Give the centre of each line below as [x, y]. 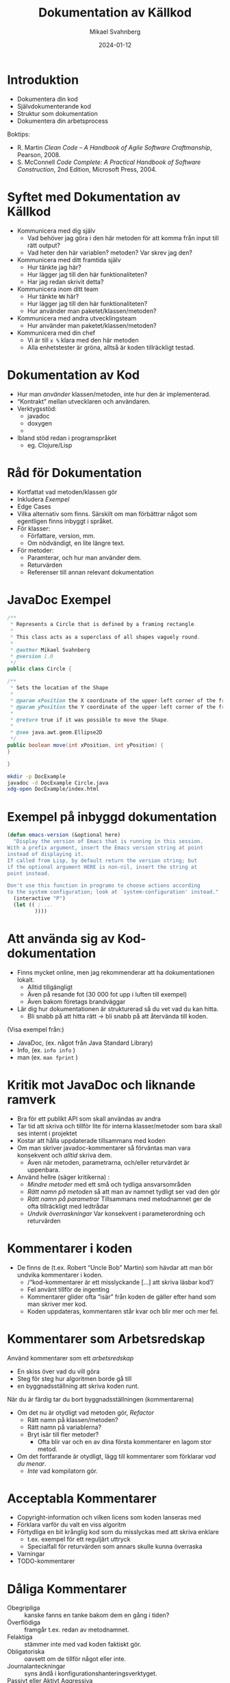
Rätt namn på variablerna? [64, 1427]
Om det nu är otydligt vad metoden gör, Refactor [85, 1413]
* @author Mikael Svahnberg [50, 650]
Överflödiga [24, 1623]
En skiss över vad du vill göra [58, 1371]
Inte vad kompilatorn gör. [62, 1471]
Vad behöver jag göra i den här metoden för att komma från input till [123, 237]
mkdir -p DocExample [37, 776]
